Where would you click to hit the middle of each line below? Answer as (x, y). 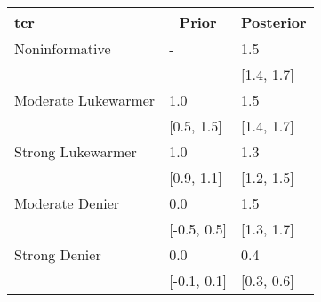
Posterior (274, 22)
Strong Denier (58, 254)
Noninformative (63, 48)
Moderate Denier (67, 203)
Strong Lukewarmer (76, 151)
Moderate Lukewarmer (85, 100)
